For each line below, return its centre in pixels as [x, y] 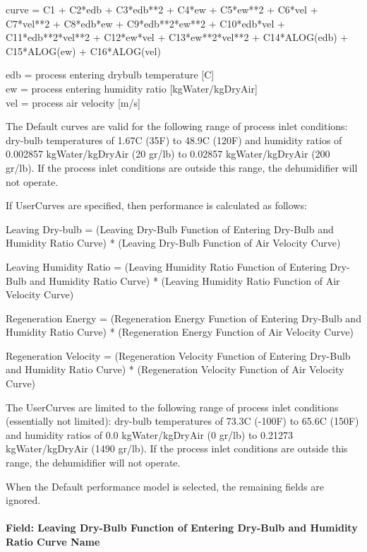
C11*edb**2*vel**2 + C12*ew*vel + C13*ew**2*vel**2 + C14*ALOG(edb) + [177, 37]
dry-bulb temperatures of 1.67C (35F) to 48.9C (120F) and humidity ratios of [174, 140]
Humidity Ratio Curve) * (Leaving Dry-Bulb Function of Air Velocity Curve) [173, 243]
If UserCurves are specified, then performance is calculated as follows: [156, 205]
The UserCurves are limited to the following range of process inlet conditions [172, 407]
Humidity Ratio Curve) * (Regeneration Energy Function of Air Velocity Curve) [180, 332]
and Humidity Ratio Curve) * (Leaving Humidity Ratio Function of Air [185, 280]
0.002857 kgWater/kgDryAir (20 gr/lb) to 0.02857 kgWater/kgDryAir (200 [168, 154]
